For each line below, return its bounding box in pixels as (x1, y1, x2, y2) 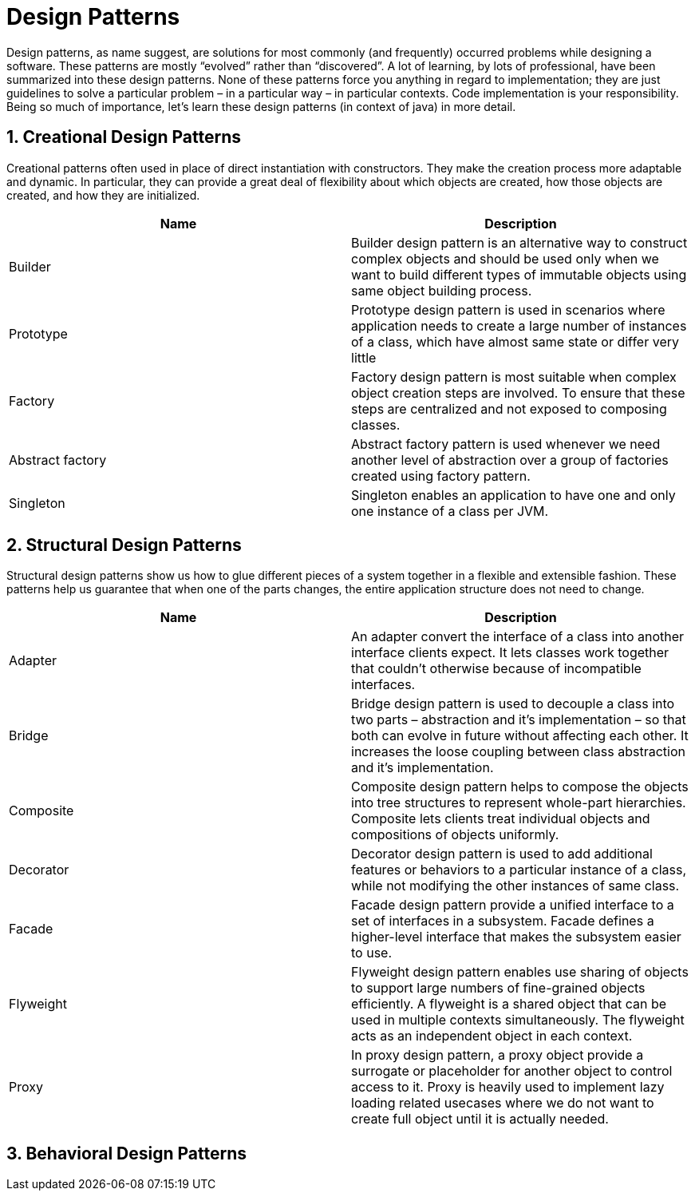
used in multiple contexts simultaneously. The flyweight (351, 1012, 685, 1029)
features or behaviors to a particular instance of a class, (351, 862, 686, 878)
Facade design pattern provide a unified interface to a (351, 897, 674, 914)
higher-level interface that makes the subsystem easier (351, 929, 681, 945)
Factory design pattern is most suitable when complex (351, 368, 677, 385)
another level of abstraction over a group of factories (351, 451, 669, 468)
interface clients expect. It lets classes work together (351, 644, 669, 661)
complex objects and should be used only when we (351, 250, 659, 267)
